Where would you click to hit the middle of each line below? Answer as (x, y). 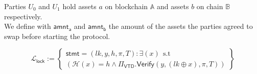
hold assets (79, 6)
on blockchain (126, 6)
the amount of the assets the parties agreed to (181, 26)
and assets (173, 6)
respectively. (23, 16)
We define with (28, 26)
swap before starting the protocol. (57, 36)
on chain (210, 6)
